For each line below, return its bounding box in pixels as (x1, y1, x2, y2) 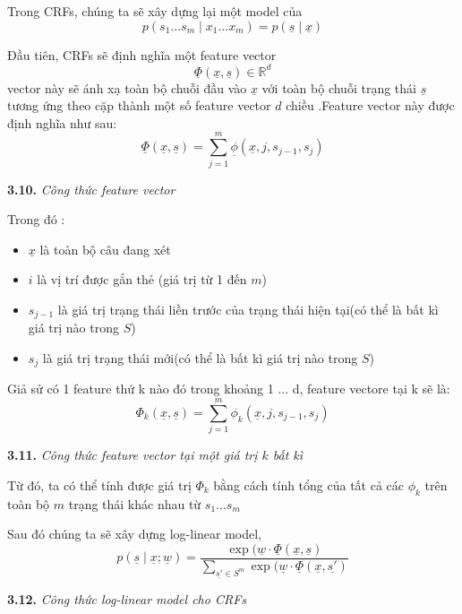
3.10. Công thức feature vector (7, 179, 175, 198)
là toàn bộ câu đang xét (39, 239, 171, 258)
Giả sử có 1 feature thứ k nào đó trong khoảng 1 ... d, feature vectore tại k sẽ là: (7, 379, 450, 398)
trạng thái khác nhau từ (68, 494, 201, 513)
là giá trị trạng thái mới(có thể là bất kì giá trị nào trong (42, 349, 358, 368)
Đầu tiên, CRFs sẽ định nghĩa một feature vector (7, 45, 277, 64)
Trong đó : (7, 210, 65, 229)
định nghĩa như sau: (7, 113, 117, 132)
